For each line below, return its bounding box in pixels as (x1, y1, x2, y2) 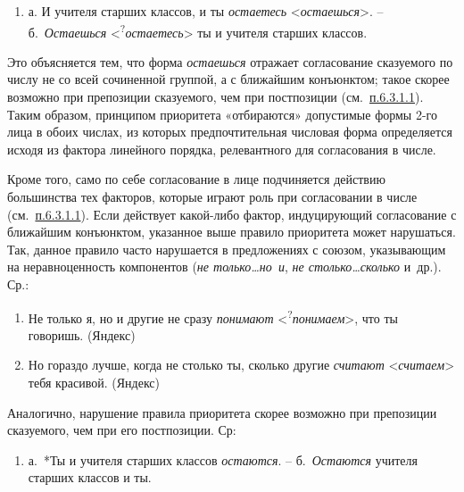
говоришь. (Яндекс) (28, 325, 136, 344)
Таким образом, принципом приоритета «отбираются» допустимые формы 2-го (7, 104, 437, 123)
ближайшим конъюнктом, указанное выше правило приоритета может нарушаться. (7, 222, 456, 241)
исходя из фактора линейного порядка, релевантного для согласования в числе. (7, 139, 436, 158)
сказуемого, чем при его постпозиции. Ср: (7, 421, 236, 439)
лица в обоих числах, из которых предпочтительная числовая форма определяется (7, 122, 452, 141)
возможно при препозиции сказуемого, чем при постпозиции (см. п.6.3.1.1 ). (7, 88, 424, 106)
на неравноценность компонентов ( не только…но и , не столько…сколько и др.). (7, 257, 442, 276)
